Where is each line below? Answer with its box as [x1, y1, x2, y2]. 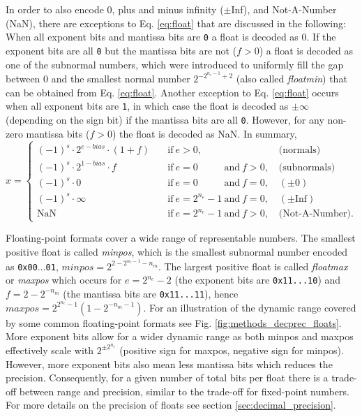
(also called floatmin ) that [236, 71, 347, 86]
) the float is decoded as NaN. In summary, [112, 126, 297, 140]
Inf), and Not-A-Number [231, 2, 337, 16]
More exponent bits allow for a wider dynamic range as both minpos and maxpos [6, 329, 354, 344]
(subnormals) [278, 162, 335, 173]
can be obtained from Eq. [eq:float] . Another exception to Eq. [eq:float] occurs [6, 85, 339, 99]
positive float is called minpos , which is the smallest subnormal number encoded [6, 244, 347, 258]
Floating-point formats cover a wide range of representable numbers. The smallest [6, 231, 356, 245]
